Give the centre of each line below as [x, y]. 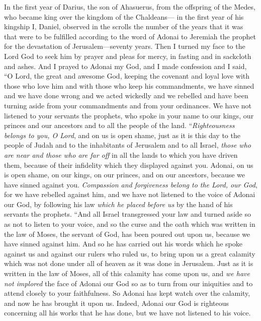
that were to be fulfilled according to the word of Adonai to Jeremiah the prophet [130, 36]
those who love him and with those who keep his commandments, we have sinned [129, 85]
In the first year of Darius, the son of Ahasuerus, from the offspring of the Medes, [130, 7]
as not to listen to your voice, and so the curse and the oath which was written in [130, 224]
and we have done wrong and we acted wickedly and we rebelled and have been [126, 95]
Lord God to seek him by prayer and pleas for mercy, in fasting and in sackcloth [128, 56]
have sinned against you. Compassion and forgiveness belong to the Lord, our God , [131, 184]
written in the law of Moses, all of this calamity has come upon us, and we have [127, 273]
